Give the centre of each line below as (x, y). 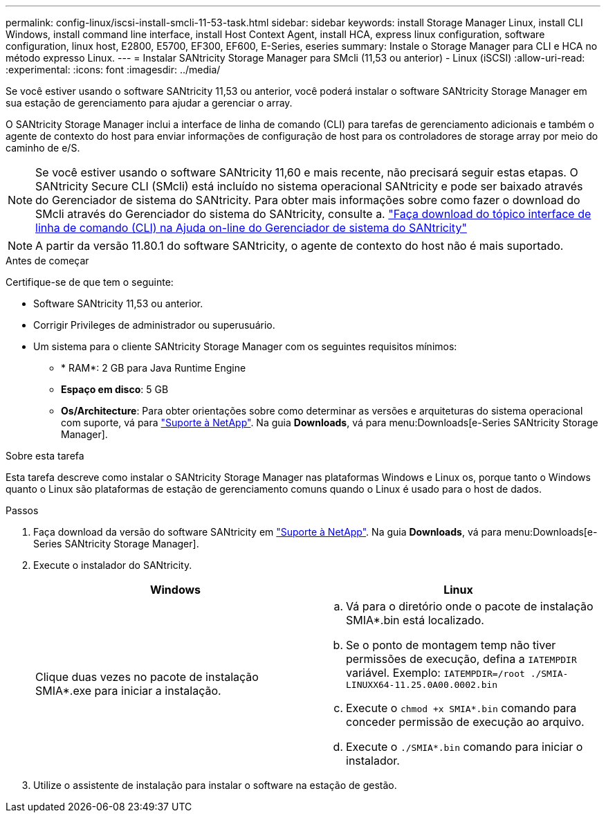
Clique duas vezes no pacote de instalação (147, 676)
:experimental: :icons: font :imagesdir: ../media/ (113, 70)
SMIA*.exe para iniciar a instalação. (128, 690)
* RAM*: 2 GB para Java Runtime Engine (154, 368)
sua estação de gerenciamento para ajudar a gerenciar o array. (149, 103)
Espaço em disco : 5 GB (115, 389)
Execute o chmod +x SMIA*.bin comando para (461, 708)
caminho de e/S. (43, 148)
